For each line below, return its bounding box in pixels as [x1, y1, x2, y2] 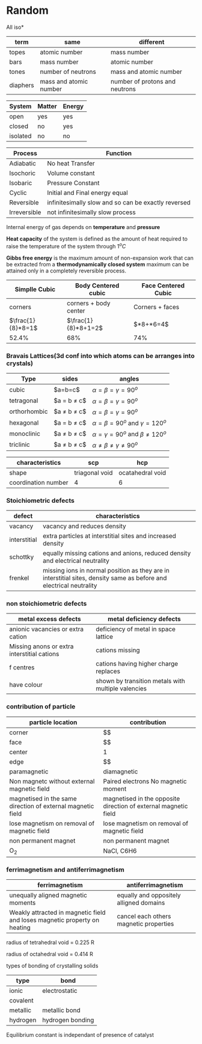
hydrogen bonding [41, 1016, 94, 1024]
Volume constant [47, 169, 95, 177]
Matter [37, 102, 57, 110]
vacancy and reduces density [43, 522, 126, 530]
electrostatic [41, 987, 78, 995]
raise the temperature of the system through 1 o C [6, 241, 126, 250]
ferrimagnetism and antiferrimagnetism [6, 865, 124, 874]
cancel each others [117, 912, 171, 921]
